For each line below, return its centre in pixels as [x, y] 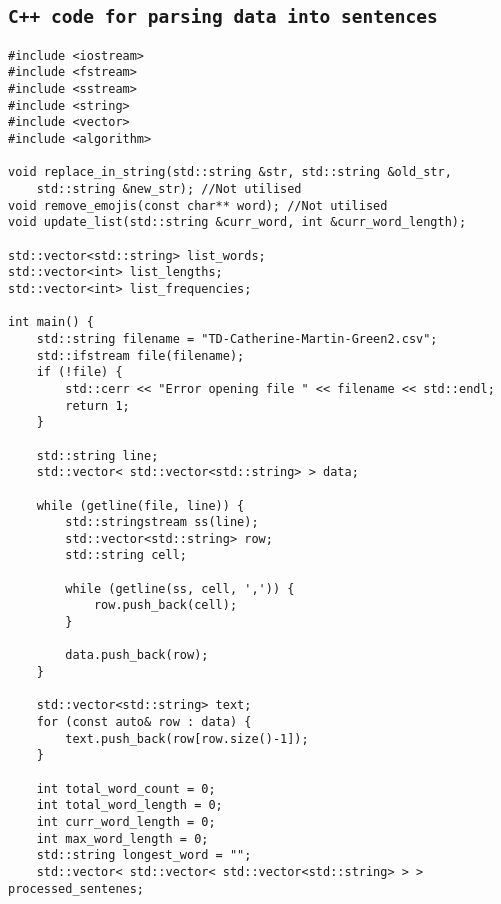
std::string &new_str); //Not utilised [169, 189]
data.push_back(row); [137, 655]
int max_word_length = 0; [122, 838]
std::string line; [97, 455]
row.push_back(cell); [165, 605]
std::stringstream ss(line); [162, 522]
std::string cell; [126, 555]
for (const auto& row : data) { [144, 722]
